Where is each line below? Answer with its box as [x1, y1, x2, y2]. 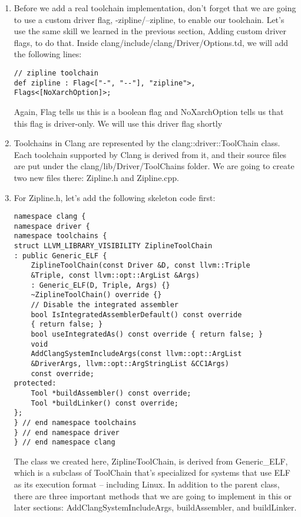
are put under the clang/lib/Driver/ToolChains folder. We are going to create [14, 160, 295, 172]
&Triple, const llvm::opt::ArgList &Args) [31, 271, 200, 280]
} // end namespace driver [14, 428, 120, 437]
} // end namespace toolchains [14, 418, 137, 427]
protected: [14, 379, 57, 388]
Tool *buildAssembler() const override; [31, 388, 191, 397]
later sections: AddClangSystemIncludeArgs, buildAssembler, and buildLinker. [14, 501, 297, 513]
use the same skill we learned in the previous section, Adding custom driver [14, 25, 286, 37]
